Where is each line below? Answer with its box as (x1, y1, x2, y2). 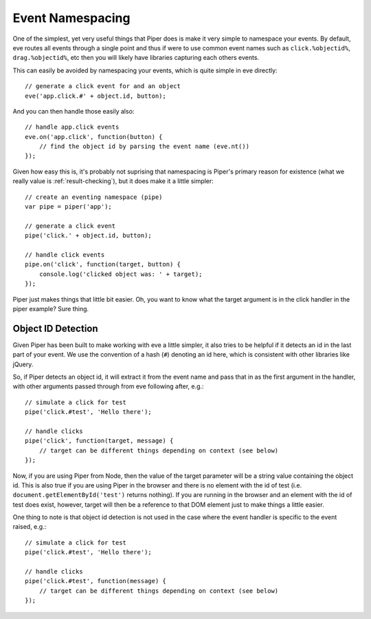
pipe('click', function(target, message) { (25, 437, 174, 445)
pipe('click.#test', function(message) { (25, 577, 166, 585)
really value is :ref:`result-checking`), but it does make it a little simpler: (12, 177, 214, 185)
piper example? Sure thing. (12, 304, 89, 313)
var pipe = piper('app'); (25, 203, 113, 211)
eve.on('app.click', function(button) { (25, 133, 163, 140)
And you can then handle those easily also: (12, 107, 135, 115)
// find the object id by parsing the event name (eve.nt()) (38, 143, 250, 151)
